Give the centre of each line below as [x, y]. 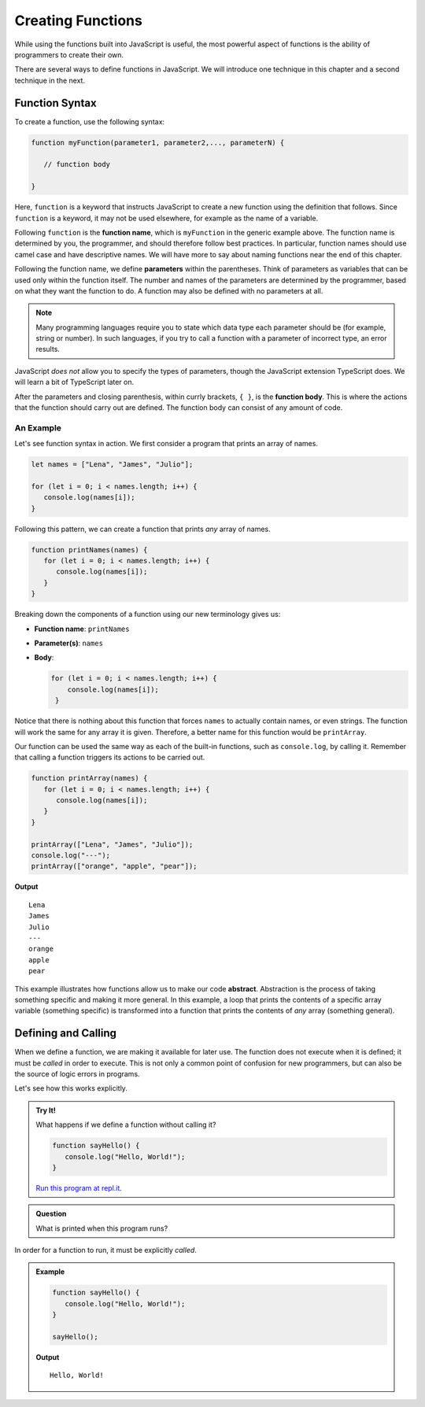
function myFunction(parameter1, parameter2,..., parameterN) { [158, 142]
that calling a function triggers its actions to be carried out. [110, 757]
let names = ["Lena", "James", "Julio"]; [112, 465]
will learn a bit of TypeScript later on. [74, 382]
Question [51, 1214]
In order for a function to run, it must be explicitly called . [105, 1250]
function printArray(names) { [89, 778]
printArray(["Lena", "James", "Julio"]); [112, 844]
